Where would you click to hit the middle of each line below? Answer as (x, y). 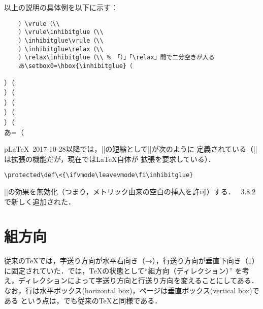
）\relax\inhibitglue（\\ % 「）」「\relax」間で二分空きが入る (117, 58)
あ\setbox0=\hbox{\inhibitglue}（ (75, 66)
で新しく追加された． (40, 201)
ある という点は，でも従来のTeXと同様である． (83, 300)
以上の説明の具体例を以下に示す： (61, 7)
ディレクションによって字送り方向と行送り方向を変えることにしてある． (138, 280)
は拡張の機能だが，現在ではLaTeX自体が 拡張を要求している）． (110, 159)
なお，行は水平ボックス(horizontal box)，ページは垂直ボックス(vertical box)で (132, 290)
